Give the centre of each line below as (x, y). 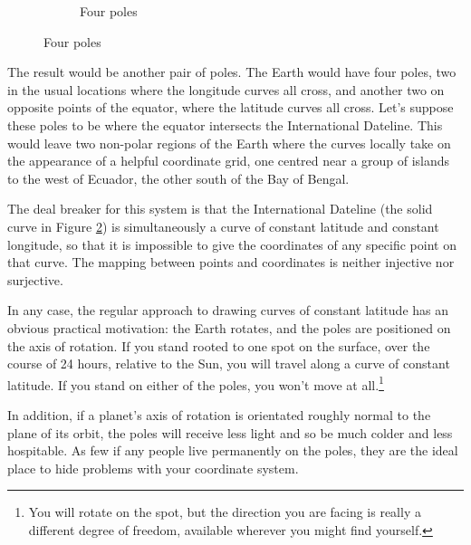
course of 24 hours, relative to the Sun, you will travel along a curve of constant (229, 363)
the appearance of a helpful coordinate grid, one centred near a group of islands (229, 161)
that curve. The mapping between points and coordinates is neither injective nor (231, 262)
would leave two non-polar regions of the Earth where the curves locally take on (229, 143)
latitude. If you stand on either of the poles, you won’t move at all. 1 (196, 383)
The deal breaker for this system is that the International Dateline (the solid (220, 209)
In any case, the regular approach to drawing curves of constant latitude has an (228, 310)
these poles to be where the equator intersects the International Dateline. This (225, 124)
